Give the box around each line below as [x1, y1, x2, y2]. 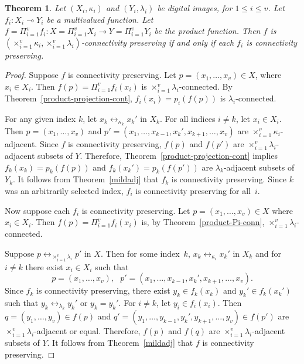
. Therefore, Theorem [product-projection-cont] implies [80, 149, 278, 161]
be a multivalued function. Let [46, 13, 153, 25]
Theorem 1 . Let [5, 2, 66, 13]
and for [255, 247, 281, 259]
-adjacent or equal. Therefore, [34, 325, 141, 337]
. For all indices [159, 112, 216, 124]
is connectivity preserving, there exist [36, 284, 170, 297]
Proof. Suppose [5, 69, 59, 81]
